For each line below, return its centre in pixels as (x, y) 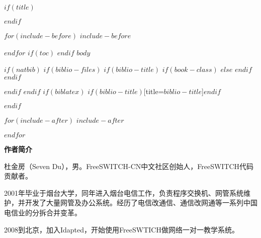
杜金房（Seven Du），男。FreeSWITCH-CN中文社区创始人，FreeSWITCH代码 (129, 166)
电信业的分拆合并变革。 (43, 212)
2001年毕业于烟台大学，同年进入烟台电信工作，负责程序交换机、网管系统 (124, 192)
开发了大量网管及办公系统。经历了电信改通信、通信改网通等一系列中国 (141, 203)
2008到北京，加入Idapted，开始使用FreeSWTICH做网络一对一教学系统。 (121, 229)
